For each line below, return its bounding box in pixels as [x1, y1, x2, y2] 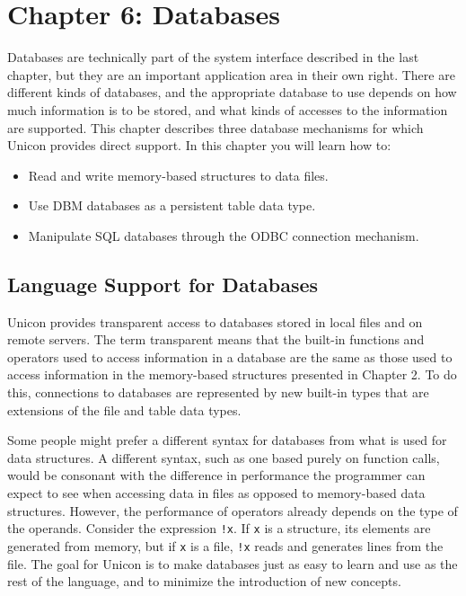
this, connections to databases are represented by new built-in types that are [7, 383, 429, 402]
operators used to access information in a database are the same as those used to [7, 347, 453, 366]
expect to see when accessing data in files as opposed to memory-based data [7, 484, 426, 503]
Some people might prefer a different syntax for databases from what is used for [7, 431, 447, 449]
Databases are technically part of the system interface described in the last [7, 48, 419, 67]
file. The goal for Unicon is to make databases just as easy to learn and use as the [7, 554, 458, 573]
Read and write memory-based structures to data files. [28, 165, 329, 184]
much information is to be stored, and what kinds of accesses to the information [7, 100, 448, 119]
